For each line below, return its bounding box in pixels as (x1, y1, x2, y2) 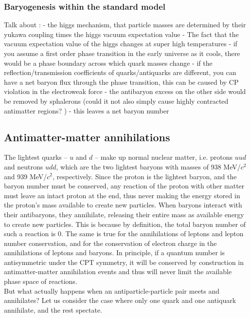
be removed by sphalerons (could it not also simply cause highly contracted (4, 95, 229, 106)
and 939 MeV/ (4, 171, 47, 181)
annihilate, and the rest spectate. (4, 304, 103, 315)
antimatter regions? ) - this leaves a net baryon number (4, 105, 169, 115)
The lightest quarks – (4, 152, 68, 162)
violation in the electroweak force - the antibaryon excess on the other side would (4, 86, 246, 96)
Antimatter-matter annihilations (4, 129, 170, 144)
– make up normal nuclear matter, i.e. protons (95, 152, 232, 162)
